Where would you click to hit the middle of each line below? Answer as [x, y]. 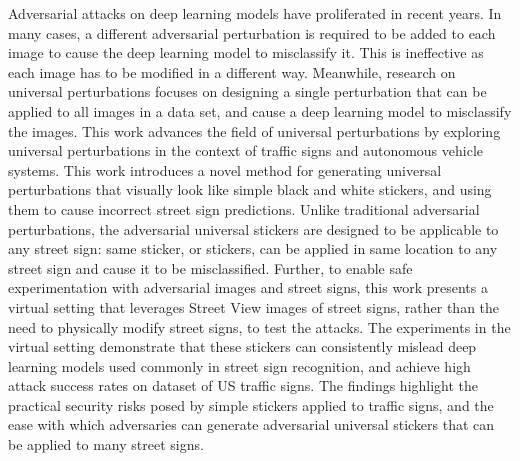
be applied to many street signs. [106, 444]
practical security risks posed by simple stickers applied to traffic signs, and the [251, 404]
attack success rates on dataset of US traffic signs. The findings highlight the [243, 385]
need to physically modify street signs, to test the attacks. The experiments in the [259, 326]
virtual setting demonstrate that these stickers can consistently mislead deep [242, 346]
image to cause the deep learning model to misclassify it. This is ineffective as [246, 52]
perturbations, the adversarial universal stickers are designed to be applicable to [253, 228]
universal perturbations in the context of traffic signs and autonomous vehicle [246, 150]
